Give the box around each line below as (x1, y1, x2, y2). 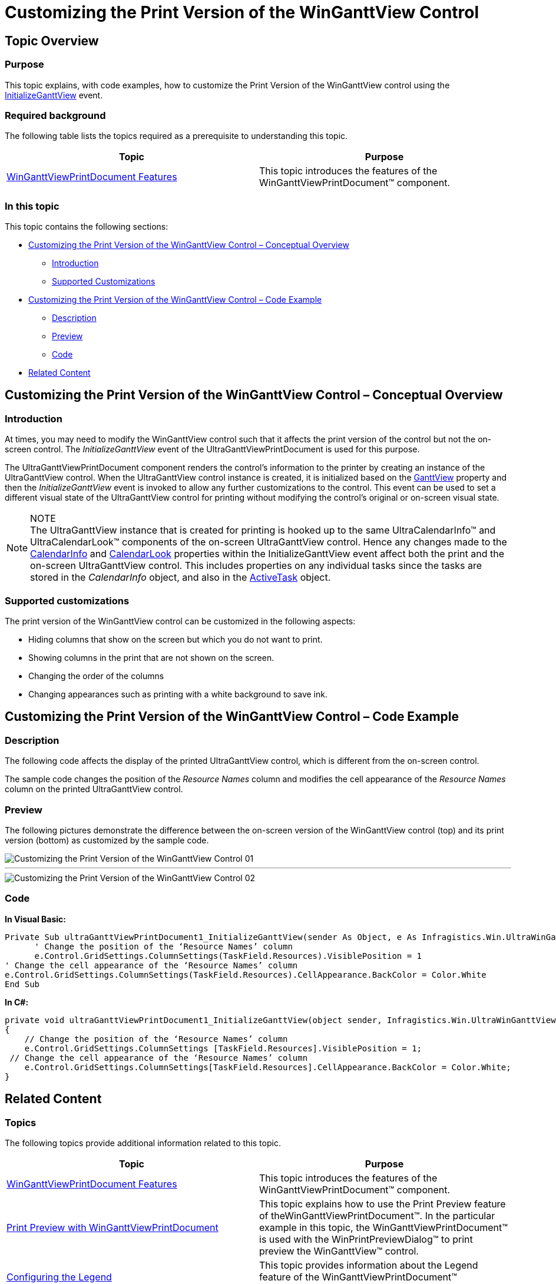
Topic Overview (5, 33, 99, 48)
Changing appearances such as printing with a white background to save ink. (28, 689, 327, 700)
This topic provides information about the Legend (259, 1259, 478, 1271)
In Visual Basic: (5, 914, 66, 924)
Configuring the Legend (6, 1270, 112, 1283)
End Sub (5, 979, 40, 989)
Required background (5, 109, 106, 121)
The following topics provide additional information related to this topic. (5, 1137, 281, 1148)
